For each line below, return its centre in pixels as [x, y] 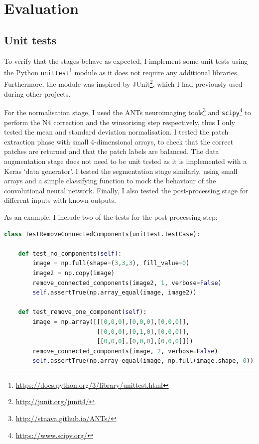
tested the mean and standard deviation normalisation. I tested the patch [116, 132]
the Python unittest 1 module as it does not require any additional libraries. [122, 72]
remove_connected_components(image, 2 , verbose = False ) [125, 351]
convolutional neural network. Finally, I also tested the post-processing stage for [126, 190]
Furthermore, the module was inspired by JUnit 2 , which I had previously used [123, 83]
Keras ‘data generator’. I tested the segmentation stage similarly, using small [121, 171]
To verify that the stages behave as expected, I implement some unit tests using [126, 61]
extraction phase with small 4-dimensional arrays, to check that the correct [119, 141]
